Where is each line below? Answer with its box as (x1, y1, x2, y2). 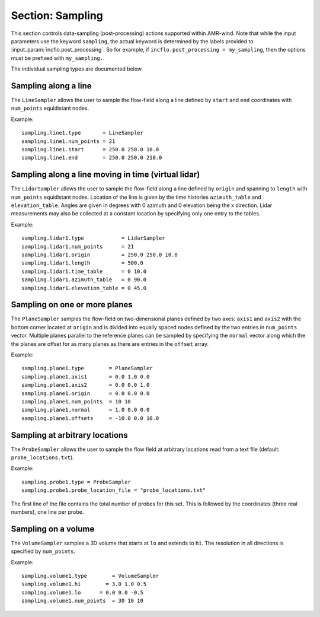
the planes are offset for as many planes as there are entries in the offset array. (11, 340, 209, 347)
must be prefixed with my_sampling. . (11, 54, 105, 62)
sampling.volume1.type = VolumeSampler (21, 573, 159, 580)
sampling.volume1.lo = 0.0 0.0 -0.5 (21, 589, 143, 596)
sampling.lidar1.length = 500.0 (21, 260, 143, 266)
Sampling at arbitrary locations (11, 430, 128, 440)
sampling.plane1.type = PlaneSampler (21, 365, 153, 372)
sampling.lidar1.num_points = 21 (21, 243, 135, 250)
